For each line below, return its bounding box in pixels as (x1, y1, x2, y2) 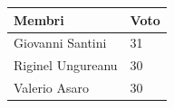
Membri (14, 10, 64, 29)
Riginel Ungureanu (14, 56, 118, 75)
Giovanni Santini (14, 33, 107, 52)
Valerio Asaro (14, 78, 89, 97)
